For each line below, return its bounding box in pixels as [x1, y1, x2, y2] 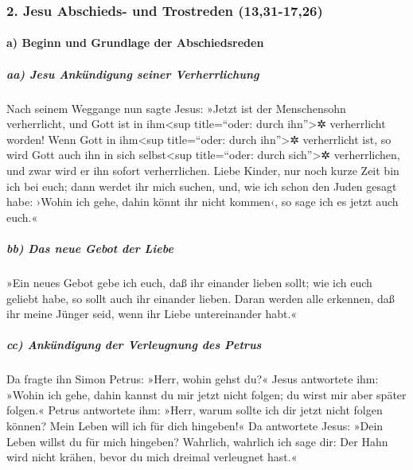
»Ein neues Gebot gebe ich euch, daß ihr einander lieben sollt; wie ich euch [6, 274, 372, 290]
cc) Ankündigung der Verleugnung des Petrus [6, 336, 262, 353]
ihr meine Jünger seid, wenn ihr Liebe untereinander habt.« [6, 305, 298, 322]
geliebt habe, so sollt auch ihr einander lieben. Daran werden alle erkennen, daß [6, 289, 395, 306]
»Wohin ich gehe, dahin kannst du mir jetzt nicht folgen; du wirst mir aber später [6, 386, 407, 402]
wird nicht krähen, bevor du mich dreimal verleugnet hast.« [6, 449, 298, 465]
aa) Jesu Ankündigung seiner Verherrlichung [6, 65, 259, 82]
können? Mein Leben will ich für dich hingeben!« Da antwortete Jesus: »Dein [6, 418, 384, 434]
